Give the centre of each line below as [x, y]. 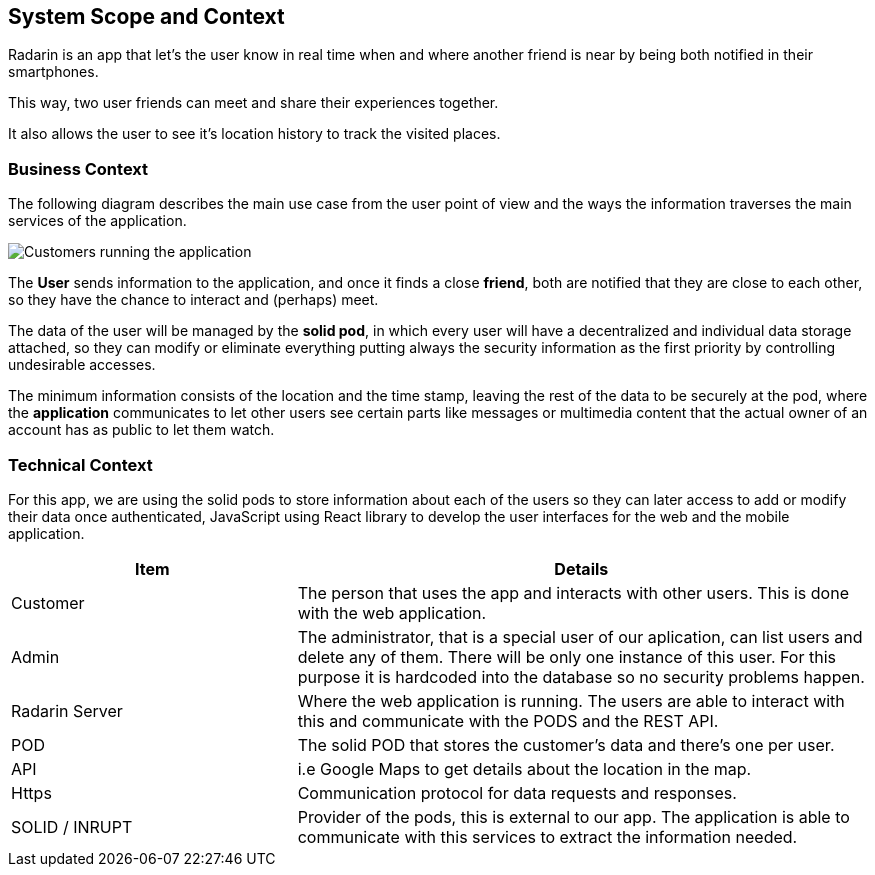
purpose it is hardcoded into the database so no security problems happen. [581, 676]
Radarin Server [67, 710]
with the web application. [392, 612]
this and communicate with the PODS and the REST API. [508, 720]
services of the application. [97, 221]
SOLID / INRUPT [72, 826]
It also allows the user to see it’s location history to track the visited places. [254, 134]
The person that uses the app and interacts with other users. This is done [573, 592]
